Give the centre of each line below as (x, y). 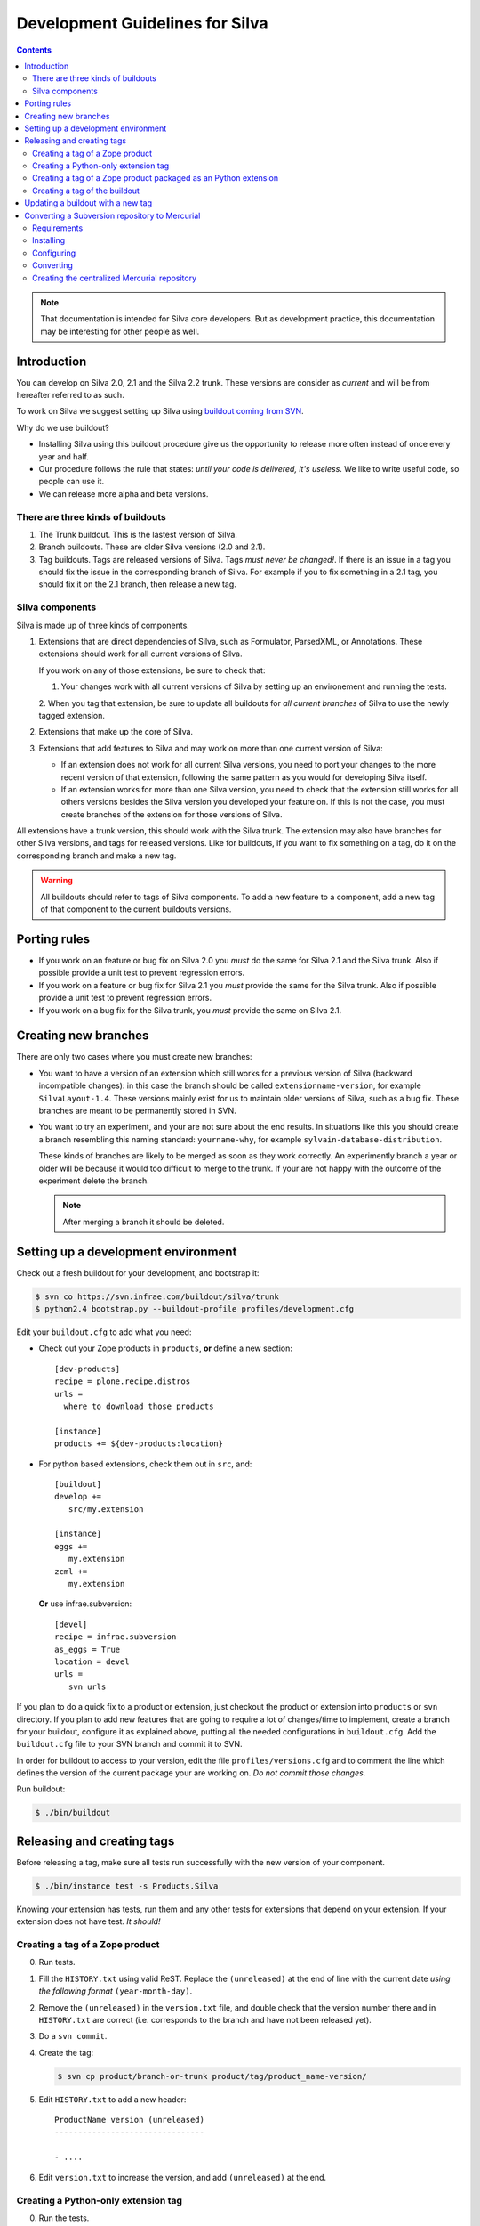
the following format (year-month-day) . (116, 1991)
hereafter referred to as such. (70, 395)
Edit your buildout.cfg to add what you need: (104, 1332)
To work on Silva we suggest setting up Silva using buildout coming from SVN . (160, 411)
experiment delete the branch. (94, 1181)
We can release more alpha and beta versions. (124, 493)
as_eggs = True (88, 1649)
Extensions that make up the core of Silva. (116, 732)
